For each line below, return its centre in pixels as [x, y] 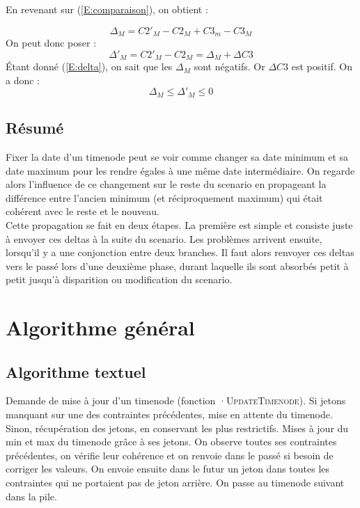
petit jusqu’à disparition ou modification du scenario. [119, 279]
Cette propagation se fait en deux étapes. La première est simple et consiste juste [179, 224]
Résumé [35, 128]
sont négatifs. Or [229, 66]
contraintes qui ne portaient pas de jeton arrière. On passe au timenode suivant [175, 483]
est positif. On [322, 66]
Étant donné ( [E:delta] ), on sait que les [89, 66]
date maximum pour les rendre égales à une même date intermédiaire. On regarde [180, 170]
